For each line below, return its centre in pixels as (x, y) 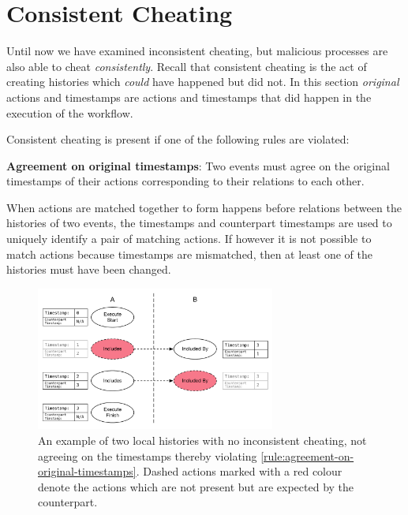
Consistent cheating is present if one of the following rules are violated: (178, 139)
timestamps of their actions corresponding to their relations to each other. (185, 181)
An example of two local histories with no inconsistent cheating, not (202, 440)
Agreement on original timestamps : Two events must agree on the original (198, 165)
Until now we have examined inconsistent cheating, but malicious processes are (197, 51)
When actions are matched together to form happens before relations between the (204, 207)
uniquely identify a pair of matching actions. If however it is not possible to (189, 239)
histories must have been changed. (89, 269)
